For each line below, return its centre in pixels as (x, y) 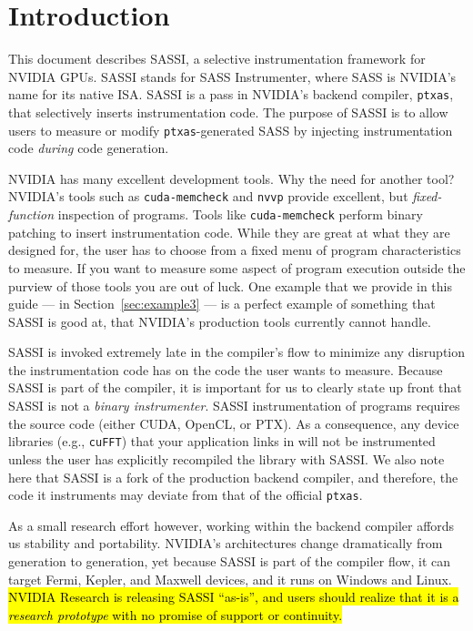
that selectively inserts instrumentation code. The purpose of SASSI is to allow (228, 112)
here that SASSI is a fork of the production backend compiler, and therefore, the (233, 477)
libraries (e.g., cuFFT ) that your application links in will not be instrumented (222, 441)
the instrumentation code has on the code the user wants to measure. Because (226, 369)
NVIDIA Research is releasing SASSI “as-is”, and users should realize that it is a (234, 597)
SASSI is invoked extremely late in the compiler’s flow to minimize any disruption (237, 352)
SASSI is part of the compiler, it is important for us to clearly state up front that (235, 387)
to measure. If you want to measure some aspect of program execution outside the (237, 267)
